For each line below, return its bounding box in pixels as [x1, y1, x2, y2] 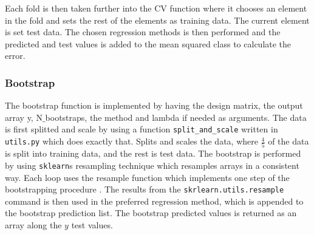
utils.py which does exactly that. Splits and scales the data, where [5, 135, 258, 148]
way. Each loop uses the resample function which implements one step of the [5, 171, 290, 183]
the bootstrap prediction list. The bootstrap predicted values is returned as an [5, 206, 297, 219]
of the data [268, 135, 309, 148]
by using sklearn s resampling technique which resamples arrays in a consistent [5, 158, 299, 171]
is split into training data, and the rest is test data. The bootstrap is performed [5, 147, 301, 160]
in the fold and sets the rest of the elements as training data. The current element [5, 13, 310, 26]
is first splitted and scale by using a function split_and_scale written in [5, 123, 278, 135]
